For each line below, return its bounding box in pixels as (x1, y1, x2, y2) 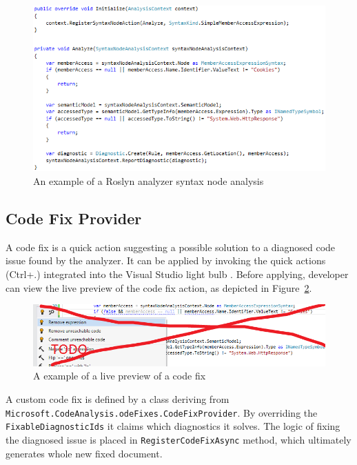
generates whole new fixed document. (6, 446, 163, 460)
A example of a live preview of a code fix (33, 368, 206, 383)
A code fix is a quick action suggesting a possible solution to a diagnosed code (6, 239, 336, 254)
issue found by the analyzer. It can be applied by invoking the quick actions (6, 253, 326, 268)
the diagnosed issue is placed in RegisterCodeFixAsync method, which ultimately (6, 432, 351, 446)
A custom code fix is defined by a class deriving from (6, 391, 229, 406)
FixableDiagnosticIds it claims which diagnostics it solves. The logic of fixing (6, 419, 340, 433)
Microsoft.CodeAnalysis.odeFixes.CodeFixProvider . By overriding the (6, 405, 318, 419)
